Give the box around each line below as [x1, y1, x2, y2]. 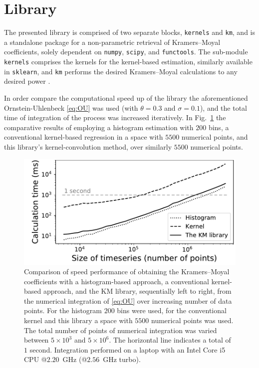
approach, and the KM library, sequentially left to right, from [43, 286, 232, 296]
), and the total [200, 102, 248, 113]
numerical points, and [181, 132, 248, 142]
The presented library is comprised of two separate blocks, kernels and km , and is [4, 27, 255, 37]
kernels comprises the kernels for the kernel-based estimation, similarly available [4, 56, 253, 67]
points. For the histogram [24, 305, 102, 316]
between [24, 335, 49, 345]
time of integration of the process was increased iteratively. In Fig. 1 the [4, 112, 226, 123]
